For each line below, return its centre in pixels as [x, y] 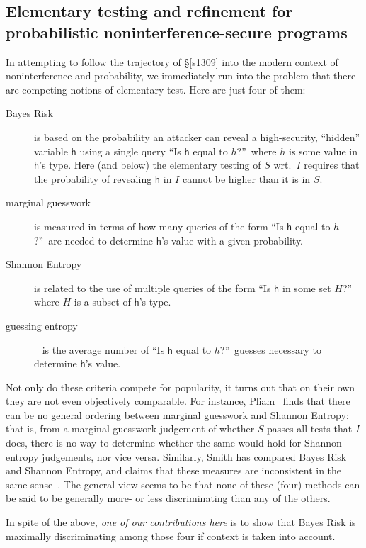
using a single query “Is [130, 151]
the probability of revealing [93, 178]
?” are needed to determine [94, 240]
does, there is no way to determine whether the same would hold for [154, 443]
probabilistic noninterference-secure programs [177, 32]
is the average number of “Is [103, 349]
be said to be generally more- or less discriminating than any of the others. [168, 498]
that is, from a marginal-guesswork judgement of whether [130, 429]
